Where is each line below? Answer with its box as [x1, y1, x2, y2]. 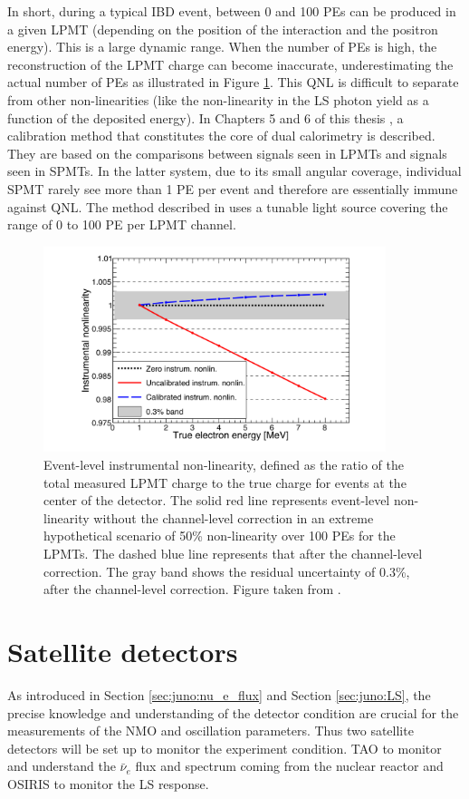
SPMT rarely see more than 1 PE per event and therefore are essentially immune [7, 179, 458, 198]
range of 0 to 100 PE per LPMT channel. [7, 215, 236, 234]
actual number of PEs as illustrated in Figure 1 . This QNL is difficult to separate [7, 73, 459, 92]
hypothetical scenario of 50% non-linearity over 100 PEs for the [43, 526, 396, 545]
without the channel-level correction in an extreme [93, 508, 374, 527]
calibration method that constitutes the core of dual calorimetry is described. [7, 126, 435, 145]
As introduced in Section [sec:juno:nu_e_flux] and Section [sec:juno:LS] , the [7, 685, 431, 704]
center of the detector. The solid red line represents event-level [43, 491, 390, 510]
